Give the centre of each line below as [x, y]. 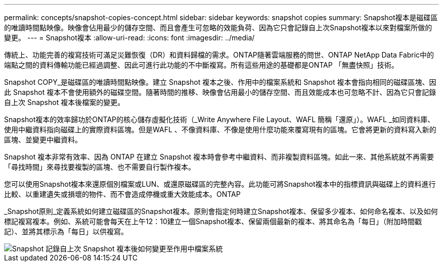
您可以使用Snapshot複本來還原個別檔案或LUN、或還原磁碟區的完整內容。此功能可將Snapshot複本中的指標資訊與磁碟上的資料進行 [220, 184]
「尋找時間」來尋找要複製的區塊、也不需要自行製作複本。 [100, 167]
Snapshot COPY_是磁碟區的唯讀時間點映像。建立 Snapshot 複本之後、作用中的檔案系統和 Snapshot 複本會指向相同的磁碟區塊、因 [220, 82]
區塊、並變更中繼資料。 [43, 140]
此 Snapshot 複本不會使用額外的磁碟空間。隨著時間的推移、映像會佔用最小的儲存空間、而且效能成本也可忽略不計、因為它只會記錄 [220, 92]
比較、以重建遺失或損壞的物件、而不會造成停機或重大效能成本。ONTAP [122, 194]
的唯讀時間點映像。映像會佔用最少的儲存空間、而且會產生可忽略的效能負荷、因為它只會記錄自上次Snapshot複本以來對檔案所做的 [218, 28]
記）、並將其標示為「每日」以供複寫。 [66, 231]
